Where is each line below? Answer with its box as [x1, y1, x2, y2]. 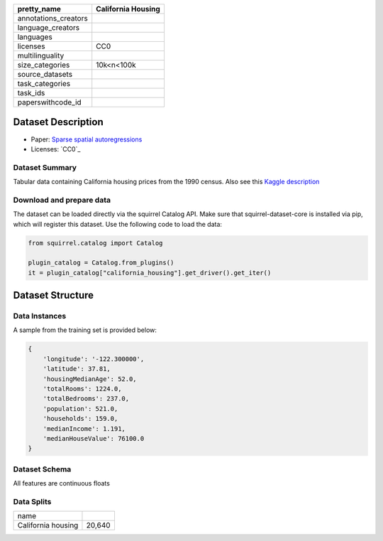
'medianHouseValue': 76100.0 [43, 434, 145, 442]
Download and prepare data [13, 195, 111, 205]
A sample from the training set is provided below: [13, 326, 157, 334]
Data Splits [13, 496, 52, 506]
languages [17, 32, 52, 42]
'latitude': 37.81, [43, 365, 111, 373]
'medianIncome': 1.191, [43, 424, 126, 433]
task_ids [17, 88, 45, 97]
